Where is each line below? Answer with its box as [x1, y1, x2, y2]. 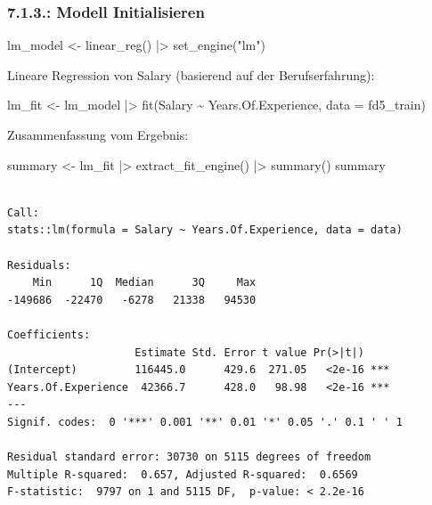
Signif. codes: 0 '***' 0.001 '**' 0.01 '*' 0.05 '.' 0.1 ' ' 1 [7, 415, 403, 428]
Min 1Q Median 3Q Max [32, 276, 257, 289]
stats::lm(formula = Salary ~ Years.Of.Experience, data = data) [7, 224, 403, 237]
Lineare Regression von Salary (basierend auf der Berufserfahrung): [7, 65, 375, 84]
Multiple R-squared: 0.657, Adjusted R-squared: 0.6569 [7, 468, 358, 481]
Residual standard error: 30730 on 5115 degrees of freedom [7, 451, 371, 464]
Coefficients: [7, 328, 91, 341]
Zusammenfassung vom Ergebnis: [7, 126, 189, 143]
